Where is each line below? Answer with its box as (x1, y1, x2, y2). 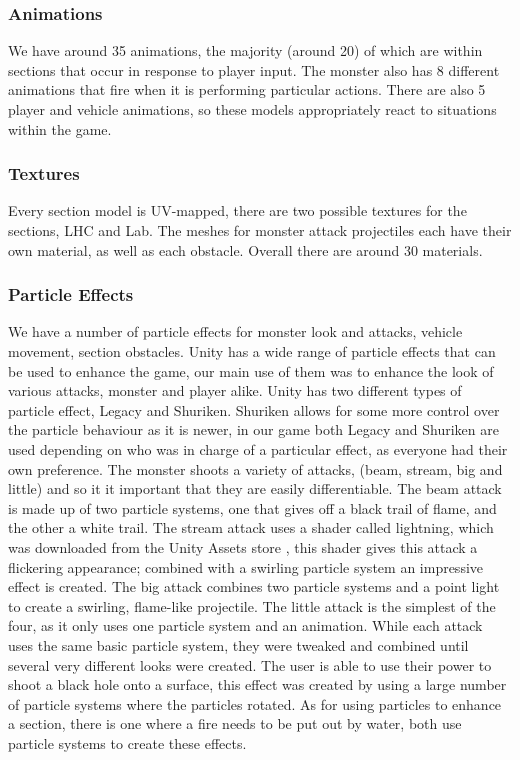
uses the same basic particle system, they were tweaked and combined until (8, 634, 469, 655)
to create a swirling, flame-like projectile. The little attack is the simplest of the (8, 595, 496, 616)
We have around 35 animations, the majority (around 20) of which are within (8, 40, 483, 61)
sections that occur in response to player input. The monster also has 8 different (8, 59, 500, 80)
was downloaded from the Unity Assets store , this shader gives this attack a (8, 536, 478, 557)
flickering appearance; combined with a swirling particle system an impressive (8, 556, 484, 577)
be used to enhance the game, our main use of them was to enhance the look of (8, 360, 494, 381)
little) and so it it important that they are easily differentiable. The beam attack (8, 478, 502, 499)
